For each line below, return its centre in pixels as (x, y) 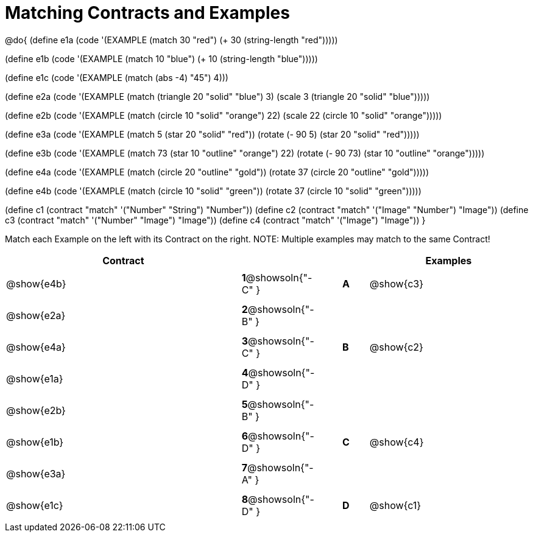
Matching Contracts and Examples (147, 13)
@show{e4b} (36, 283)
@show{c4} (397, 442)
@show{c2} (396, 347)
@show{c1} (395, 505)
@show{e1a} (35, 378)
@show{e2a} (36, 315)
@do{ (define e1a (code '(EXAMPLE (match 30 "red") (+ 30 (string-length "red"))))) (171, 40)
